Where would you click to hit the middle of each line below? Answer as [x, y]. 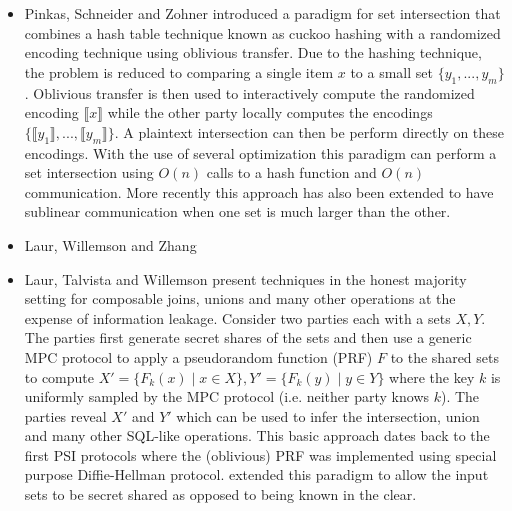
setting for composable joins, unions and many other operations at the [240, 298]
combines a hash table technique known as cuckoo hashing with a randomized [262, 32]
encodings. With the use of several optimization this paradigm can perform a [260, 152]
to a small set [391, 71]
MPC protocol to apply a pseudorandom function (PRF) [198, 356]
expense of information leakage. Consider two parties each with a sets [237, 317]
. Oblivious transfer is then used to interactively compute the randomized [249, 92]
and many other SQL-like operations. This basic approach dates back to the [257, 435]
